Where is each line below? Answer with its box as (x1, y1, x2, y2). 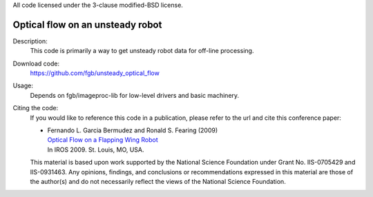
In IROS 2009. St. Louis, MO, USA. (47, 145, 144, 154)
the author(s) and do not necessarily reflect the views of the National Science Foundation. (30, 177, 286, 185)
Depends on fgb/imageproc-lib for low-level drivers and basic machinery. (30, 91, 240, 99)
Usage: (12, 81, 34, 90)
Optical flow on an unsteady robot (12, 19, 162, 30)
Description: (12, 37, 48, 45)
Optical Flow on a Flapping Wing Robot (47, 136, 158, 144)
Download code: (12, 59, 60, 68)
